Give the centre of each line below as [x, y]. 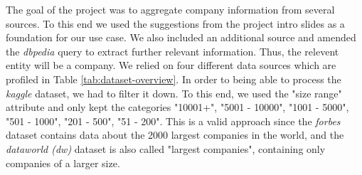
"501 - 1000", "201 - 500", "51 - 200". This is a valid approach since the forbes [173, 121]
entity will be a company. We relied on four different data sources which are [171, 65]
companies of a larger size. [63, 163]
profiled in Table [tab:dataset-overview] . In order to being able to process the [174, 79]
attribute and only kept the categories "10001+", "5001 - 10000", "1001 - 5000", [177, 107]
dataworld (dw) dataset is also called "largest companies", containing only [166, 148]
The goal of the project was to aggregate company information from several [170, 9]
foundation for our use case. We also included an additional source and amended [181, 37]
